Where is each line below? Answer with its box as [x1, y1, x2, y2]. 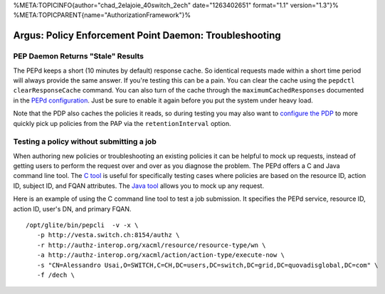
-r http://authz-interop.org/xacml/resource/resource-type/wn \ [36, 241, 266, 249]
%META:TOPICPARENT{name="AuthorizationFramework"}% [13, 11, 191, 19]
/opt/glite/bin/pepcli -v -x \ [26, 221, 139, 229]
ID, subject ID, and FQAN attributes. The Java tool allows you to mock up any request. [13, 182, 265, 190]
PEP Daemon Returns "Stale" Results [13, 51, 144, 61]
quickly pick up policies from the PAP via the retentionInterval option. [13, 119, 231, 127]
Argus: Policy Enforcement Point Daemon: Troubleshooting [13, 29, 281, 42]
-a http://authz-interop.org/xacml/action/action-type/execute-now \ [36, 251, 285, 259]
